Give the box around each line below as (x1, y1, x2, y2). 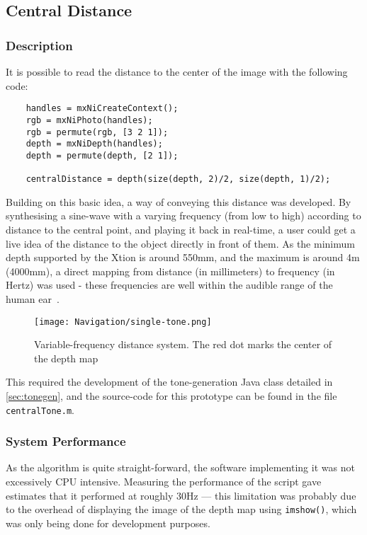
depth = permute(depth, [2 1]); (26, 150, 179, 161)
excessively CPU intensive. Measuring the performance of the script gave (6, 474, 322, 489)
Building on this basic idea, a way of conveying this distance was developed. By (6, 194, 351, 209)
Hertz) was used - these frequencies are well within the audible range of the (6, 277, 333, 292)
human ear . (6, 291, 60, 306)
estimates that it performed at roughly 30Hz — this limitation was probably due (6, 488, 356, 502)
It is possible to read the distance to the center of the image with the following (6, 64, 348, 79)
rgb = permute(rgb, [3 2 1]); (26, 127, 169, 137)
